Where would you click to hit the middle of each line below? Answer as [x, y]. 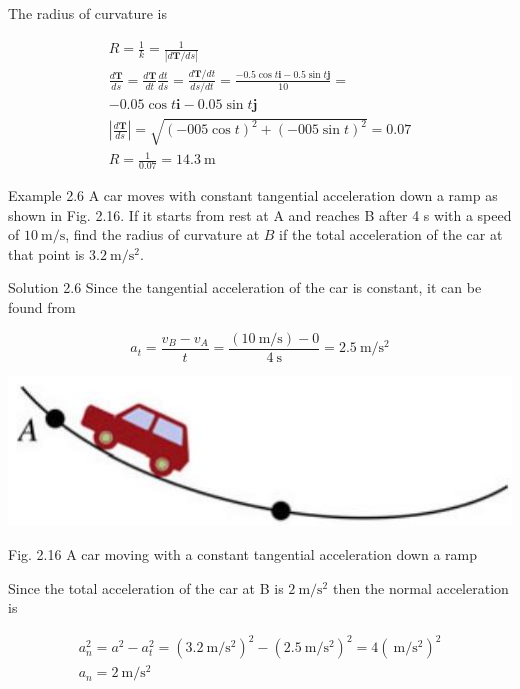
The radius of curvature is [87, 13]
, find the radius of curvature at [162, 234]
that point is [46, 253]
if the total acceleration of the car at [391, 234]
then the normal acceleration [420, 587]
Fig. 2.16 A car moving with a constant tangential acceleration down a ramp [242, 554]
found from [42, 307]
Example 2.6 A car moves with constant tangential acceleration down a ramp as [253, 195]
